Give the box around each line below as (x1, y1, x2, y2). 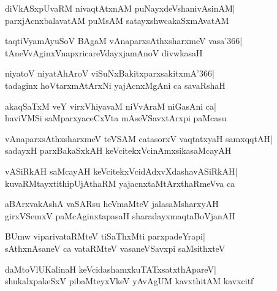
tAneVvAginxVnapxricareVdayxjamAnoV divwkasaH (5, 46, 203, 59)
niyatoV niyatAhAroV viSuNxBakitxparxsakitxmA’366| (5, 67, 214, 80)
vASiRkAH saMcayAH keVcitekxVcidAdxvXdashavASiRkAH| (5, 164, 238, 177)
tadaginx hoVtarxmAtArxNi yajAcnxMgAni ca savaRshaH (5, 78, 226, 91)
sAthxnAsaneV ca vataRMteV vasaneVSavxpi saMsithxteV (5, 241, 226, 254)
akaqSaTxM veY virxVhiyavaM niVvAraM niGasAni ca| (5, 99, 216, 112)
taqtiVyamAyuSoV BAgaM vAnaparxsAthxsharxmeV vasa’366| (5, 34, 243, 47)
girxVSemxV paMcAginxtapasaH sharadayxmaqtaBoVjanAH (5, 209, 235, 222)
